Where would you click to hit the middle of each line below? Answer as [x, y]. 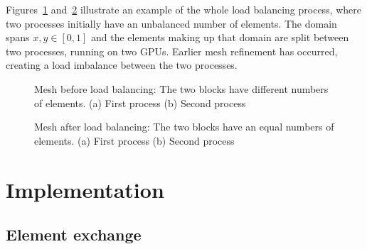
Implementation [85, 189]
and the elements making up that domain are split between [220, 37]
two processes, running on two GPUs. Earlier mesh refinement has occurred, [172, 51]
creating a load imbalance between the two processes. [122, 65]
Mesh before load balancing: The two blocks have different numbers [181, 88]
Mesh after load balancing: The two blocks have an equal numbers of [184, 127]
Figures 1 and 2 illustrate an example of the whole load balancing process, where [184, 9]
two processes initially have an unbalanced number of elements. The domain [171, 23]
